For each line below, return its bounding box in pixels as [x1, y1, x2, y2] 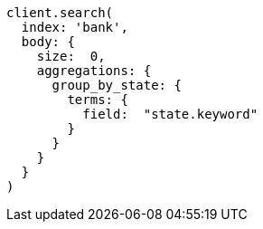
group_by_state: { [52, 78, 182, 92]
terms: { [67, 92, 128, 107]
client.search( [6, 5, 114, 20]
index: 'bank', [21, 20, 128, 34]
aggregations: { [36, 63, 152, 78]
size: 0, [36, 49, 106, 63]
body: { [21, 34, 75, 49]
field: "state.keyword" [82, 107, 258, 121]
